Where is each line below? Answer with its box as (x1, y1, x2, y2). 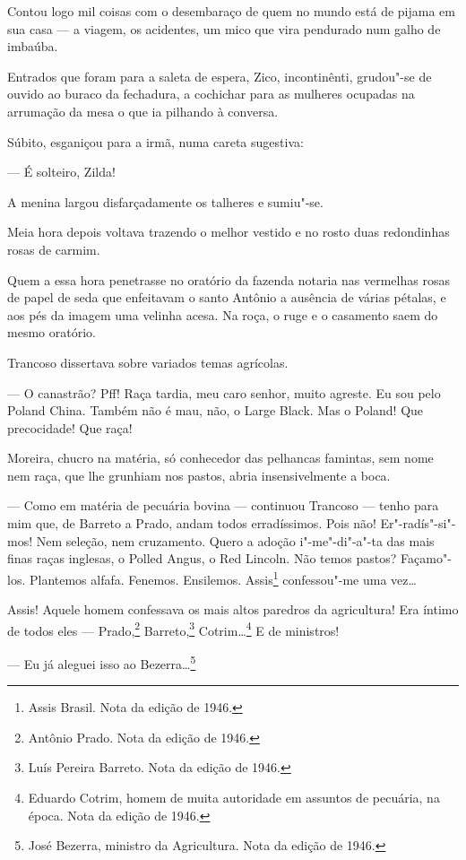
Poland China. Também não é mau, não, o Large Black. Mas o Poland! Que (7, 401, 424, 420)
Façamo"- (401, 549, 452, 568)
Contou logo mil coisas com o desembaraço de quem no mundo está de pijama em (7, 2, 455, 20)
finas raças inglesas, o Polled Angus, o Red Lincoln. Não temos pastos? (7, 549, 397, 568)
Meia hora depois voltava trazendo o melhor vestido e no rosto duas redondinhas (7, 222, 450, 241)
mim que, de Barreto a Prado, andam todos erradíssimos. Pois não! (7, 514, 376, 533)
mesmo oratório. (7, 323, 96, 342)
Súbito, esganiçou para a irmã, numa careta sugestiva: (7, 132, 304, 151)
